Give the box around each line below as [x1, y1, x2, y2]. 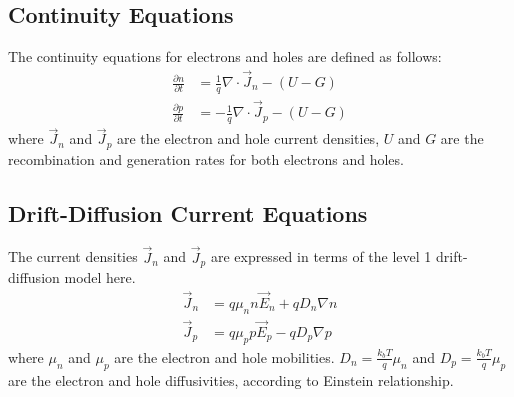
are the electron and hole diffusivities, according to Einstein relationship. [8, 369, 454, 390]
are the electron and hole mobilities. [114, 346, 335, 367]
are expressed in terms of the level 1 [210, 246, 432, 267]
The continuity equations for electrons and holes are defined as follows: [8, 46, 442, 67]
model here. [64, 267, 136, 288]
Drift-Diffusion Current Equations [8, 197, 368, 228]
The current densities [8, 246, 138, 267]
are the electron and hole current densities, [117, 128, 380, 149]
